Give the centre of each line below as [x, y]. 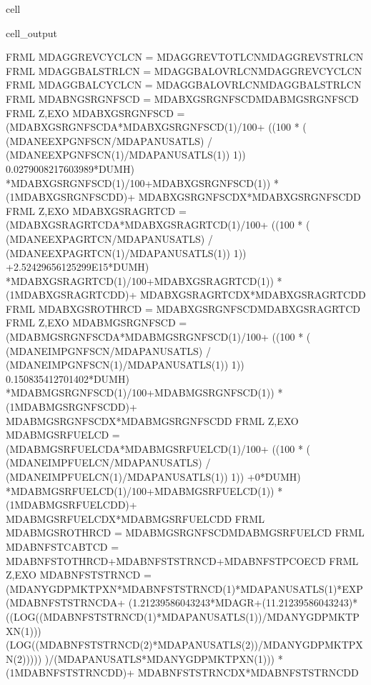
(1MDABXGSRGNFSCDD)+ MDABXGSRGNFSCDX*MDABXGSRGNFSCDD [183, 197]
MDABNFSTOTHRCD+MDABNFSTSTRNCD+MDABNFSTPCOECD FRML [182, 560]
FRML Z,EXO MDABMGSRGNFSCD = [97, 322]
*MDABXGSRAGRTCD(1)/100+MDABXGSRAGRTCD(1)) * [144, 280]
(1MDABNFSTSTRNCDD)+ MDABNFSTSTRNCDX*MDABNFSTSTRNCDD [182, 672]
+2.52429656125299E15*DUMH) [78, 267]
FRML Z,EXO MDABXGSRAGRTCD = [96, 210]
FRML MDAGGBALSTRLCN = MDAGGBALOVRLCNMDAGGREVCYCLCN [184, 70]
